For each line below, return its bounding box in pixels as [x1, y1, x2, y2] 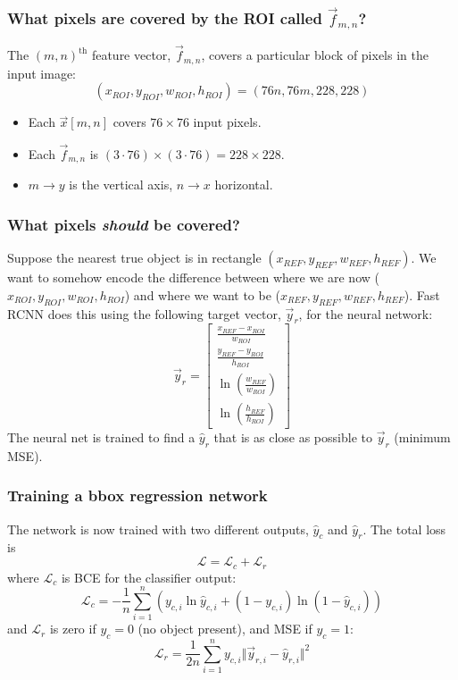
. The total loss [362, 519, 446, 538]
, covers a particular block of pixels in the [201, 46, 429, 64]
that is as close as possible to [213, 428, 372, 447]
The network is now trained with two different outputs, [7, 519, 309, 538]
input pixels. [193, 113, 262, 131]
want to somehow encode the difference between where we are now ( [7, 268, 379, 287]
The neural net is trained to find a [7, 428, 196, 447]
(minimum [394, 428, 451, 447]
